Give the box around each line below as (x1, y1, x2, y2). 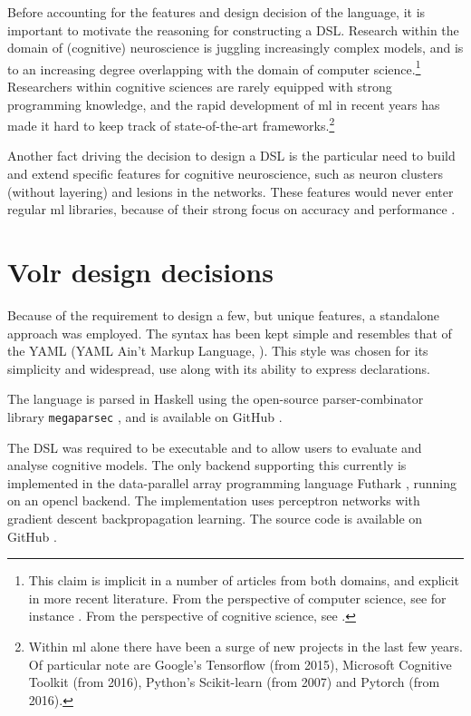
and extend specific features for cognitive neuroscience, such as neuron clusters (7, 164, 443, 183)
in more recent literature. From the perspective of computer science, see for (28, 588, 447, 607)
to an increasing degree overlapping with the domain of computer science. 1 (7, 56, 421, 78)
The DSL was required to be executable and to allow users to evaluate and (7, 437, 422, 456)
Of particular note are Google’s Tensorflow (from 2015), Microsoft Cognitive (28, 654, 452, 673)
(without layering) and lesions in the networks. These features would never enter (7, 181, 454, 201)
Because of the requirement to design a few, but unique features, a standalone (7, 305, 439, 324)
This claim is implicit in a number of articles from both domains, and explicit (28, 571, 460, 590)
